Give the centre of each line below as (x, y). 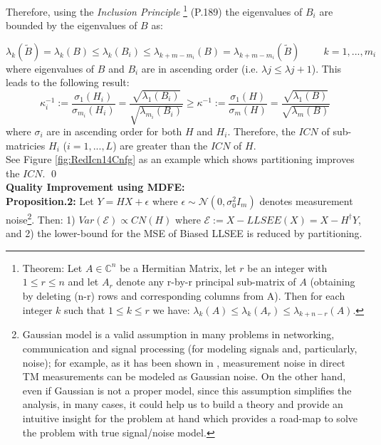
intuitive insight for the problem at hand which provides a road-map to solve (190, 418)
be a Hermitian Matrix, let (178, 267)
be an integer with (287, 267)
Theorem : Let (52, 267)
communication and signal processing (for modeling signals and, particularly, (190, 348)
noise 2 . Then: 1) (41, 218)
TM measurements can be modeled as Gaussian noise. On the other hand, (184, 376)
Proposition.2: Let (50, 200)
